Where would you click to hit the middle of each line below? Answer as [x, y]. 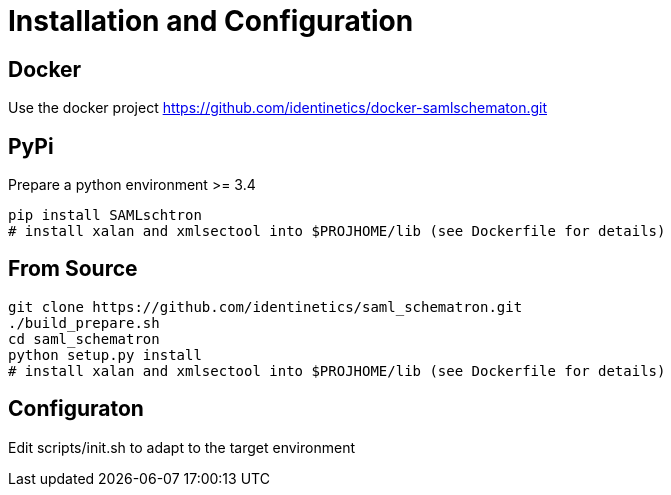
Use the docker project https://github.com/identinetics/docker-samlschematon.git [278, 108]
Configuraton [76, 409]
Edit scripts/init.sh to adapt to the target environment [181, 447]
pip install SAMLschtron [105, 215]
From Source [73, 269]
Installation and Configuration [211, 21]
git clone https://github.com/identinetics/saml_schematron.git [265, 306]
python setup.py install [105, 354]
